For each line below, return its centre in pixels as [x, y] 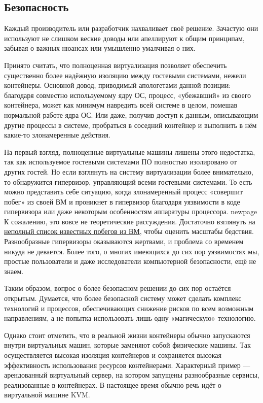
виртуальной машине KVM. [47, 395]
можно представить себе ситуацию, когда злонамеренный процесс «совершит [124, 192]
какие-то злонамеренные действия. [57, 135]
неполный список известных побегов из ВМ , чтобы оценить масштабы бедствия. [129, 231]
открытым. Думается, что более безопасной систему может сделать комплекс [123, 298]
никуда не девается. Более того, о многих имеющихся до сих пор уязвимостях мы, [132, 251]
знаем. [14, 271]
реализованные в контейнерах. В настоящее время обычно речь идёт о [113, 384]
